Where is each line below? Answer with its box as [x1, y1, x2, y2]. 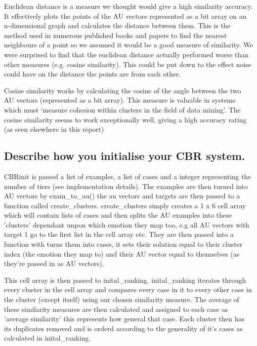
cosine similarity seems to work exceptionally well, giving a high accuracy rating [4, 114, 247, 124]
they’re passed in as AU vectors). [4, 258, 104, 269]
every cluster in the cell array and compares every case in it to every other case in [4, 284, 252, 295]
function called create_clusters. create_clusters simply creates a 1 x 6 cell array [4, 200, 246, 210]
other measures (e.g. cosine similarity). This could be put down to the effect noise [4, 59, 252, 69]
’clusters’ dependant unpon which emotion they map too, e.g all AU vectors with [4, 219, 250, 230]
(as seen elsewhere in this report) [4, 124, 104, 134]
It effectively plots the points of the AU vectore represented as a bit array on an [4, 10, 247, 21]
